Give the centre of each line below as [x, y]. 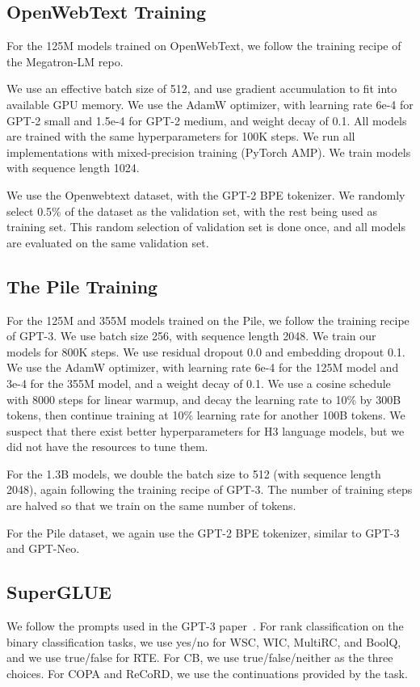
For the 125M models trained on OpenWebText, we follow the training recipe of [204, 46]
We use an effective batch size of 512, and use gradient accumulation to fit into [202, 89]
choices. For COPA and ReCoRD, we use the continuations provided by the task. [207, 673]
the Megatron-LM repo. [65, 61]
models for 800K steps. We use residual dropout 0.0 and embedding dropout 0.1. [206, 351]
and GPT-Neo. [43, 548]
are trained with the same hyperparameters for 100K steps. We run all [181, 136]
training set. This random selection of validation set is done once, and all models [206, 227]
